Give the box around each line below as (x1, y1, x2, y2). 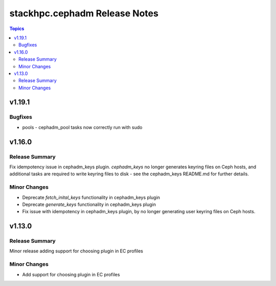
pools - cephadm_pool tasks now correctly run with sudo (22, 124, 143, 130)
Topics (9, 25, 25, 32)
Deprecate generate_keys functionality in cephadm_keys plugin (22, 201, 156, 207)
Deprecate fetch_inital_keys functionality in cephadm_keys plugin (22, 194, 160, 200)
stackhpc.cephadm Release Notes (9, 8, 158, 19)
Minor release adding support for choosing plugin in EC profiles (9, 248, 143, 254)
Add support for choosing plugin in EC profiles (22, 271, 120, 277)
